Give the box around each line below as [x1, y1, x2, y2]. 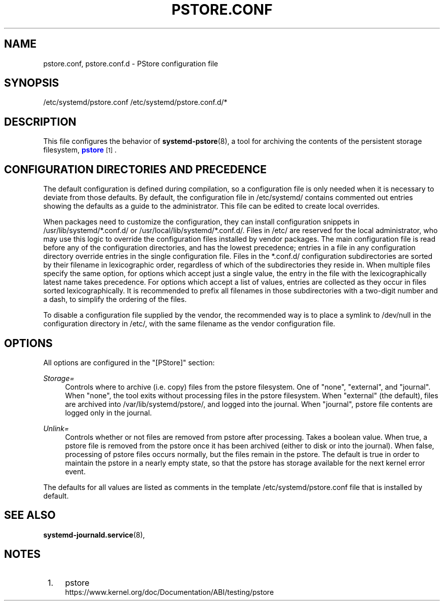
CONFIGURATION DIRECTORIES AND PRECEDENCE [4, 163, 267, 176]
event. [65, 467, 86, 476]
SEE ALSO [4, 509, 56, 522]
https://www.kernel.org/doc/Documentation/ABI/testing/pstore [65, 587, 274, 596]
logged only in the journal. [65, 408, 152, 417]
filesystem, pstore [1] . [43, 145, 117, 155]
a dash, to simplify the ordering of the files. [43, 295, 187, 304]
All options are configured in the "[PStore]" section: [43, 358, 215, 367]
